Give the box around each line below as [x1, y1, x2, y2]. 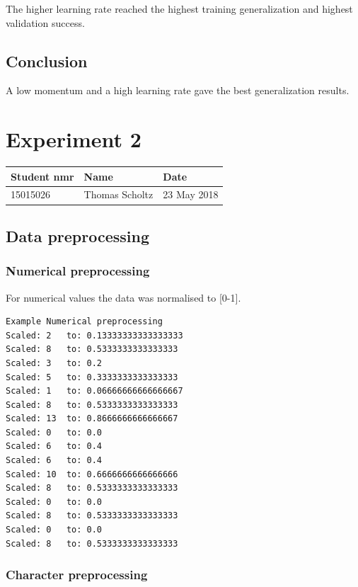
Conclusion [6, 50, 88, 72]
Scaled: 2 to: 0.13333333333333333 [6, 330, 183, 341]
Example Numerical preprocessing [6, 317, 163, 327]
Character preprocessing [6, 566, 148, 583]
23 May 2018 [163, 187, 219, 202]
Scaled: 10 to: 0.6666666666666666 [6, 469, 178, 479]
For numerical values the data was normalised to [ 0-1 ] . [6, 290, 241, 304]
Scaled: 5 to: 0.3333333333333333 [6, 372, 178, 382]
